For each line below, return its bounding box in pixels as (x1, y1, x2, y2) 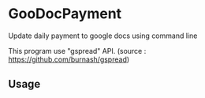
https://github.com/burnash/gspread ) (8, 55, 130, 64)
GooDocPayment (8, 5, 122, 23)
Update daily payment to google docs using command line (8, 31, 198, 40)
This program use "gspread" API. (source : (8, 46, 147, 55)
